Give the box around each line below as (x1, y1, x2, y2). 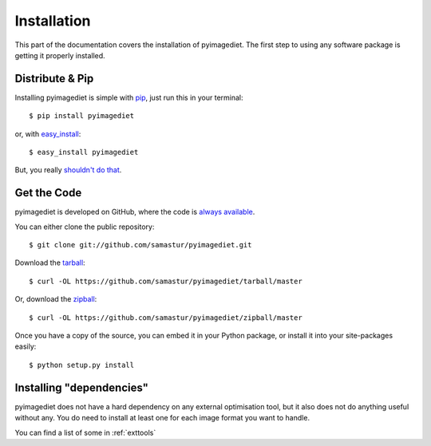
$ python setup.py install (29, 360, 135, 369)
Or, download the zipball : (14, 294, 97, 304)
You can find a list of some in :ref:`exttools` (14, 428, 156, 437)
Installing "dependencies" (14, 381, 149, 394)
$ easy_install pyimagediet (29, 148, 139, 157)
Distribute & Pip (14, 72, 94, 85)
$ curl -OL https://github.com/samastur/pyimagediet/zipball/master (29, 313, 302, 322)
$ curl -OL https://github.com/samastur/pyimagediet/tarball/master (29, 276, 302, 286)
